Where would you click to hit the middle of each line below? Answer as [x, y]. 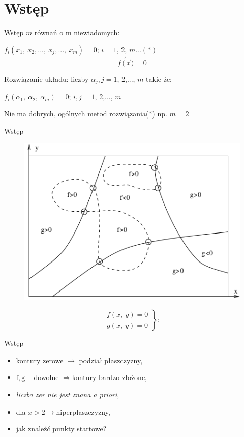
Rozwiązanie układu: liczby [47, 79]
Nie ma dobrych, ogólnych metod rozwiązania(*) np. [86, 113]
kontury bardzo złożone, [109, 377]
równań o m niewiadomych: [77, 32]
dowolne [46, 377]
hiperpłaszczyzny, [83, 411]
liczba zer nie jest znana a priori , [68, 394]
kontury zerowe [40, 360]
